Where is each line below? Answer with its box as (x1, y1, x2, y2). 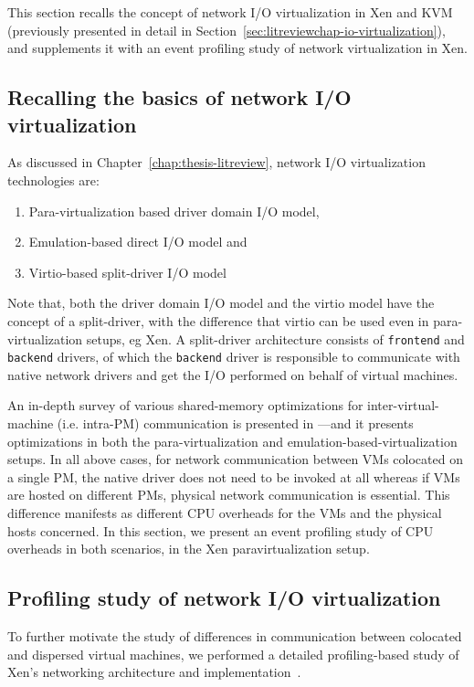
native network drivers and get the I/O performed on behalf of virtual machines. (7, 365, 458, 384)
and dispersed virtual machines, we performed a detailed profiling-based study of (7, 644, 459, 663)
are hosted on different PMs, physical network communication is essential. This (7, 485, 450, 504)
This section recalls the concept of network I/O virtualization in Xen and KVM (7, 3, 453, 21)
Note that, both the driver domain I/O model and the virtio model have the (7, 293, 435, 312)
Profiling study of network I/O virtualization (7, 584, 441, 612)
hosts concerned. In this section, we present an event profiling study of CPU (7, 521, 434, 540)
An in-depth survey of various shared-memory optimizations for (7, 396, 363, 415)
